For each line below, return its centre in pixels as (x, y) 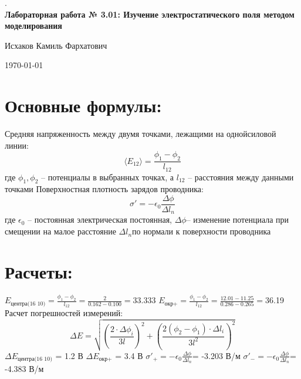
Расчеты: (39, 271)
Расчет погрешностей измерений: (64, 313)
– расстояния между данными (241, 177)
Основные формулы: (83, 105)
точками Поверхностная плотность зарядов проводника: (104, 189)
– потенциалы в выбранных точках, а (108, 177)
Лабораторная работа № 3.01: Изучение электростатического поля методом (150, 14)
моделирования (33, 26)
